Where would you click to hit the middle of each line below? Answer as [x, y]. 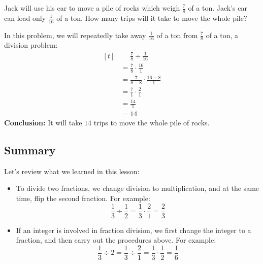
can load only [25, 18]
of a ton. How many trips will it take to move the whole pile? [152, 18]
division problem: [31, 45]
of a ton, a [222, 35]
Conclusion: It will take [43, 122]
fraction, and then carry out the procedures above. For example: [116, 240]
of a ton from [177, 35]
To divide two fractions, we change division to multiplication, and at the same [138, 188]
